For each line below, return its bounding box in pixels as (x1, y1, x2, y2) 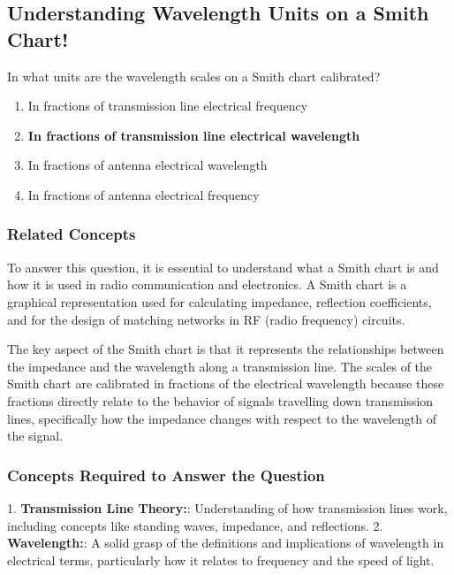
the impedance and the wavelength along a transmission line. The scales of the (7, 356, 433, 375)
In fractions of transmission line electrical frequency (27, 96, 308, 115)
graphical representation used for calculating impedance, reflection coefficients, (7, 292, 432, 310)
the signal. (7, 426, 64, 445)
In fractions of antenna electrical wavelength (27, 156, 268, 174)
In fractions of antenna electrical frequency (27, 185, 260, 203)
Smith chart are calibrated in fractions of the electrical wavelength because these (7, 374, 444, 393)
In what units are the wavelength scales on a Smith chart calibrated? (7, 66, 381, 85)
